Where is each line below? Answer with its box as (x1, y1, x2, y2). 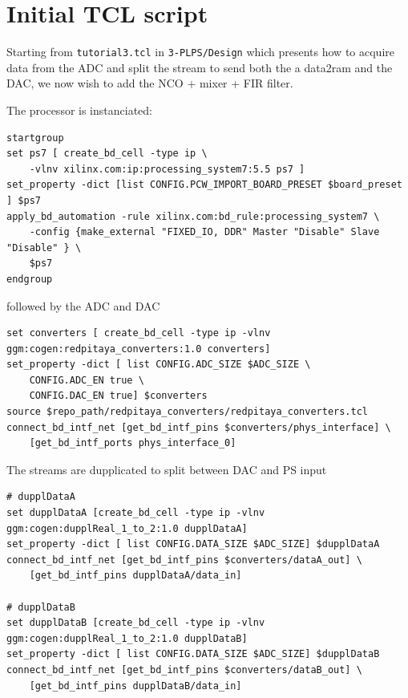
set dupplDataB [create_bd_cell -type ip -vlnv (6, 617, 265, 629)
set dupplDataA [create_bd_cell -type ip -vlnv (6, 507, 265, 519)
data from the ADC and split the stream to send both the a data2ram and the (6, 59, 393, 75)
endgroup (6, 273, 53, 285)
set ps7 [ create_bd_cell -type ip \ (6, 148, 208, 160)
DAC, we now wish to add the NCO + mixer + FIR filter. (6, 75, 293, 91)
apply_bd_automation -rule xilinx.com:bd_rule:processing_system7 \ (6, 210, 380, 222)
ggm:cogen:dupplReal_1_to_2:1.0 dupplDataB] (6, 632, 248, 644)
